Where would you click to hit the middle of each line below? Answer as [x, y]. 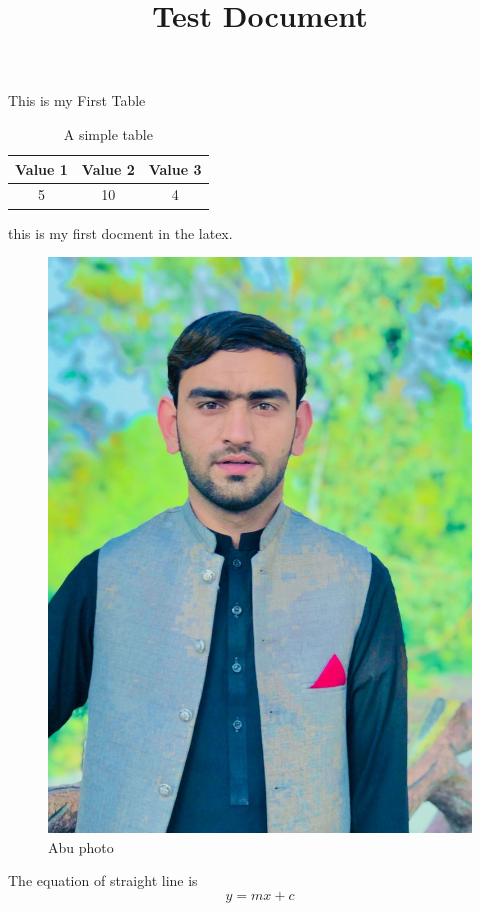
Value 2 [108, 168]
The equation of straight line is [103, 880]
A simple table [108, 133]
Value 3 [175, 168]
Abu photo [81, 846]
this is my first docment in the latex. [120, 232]
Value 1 [41, 168]
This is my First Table [77, 100]
